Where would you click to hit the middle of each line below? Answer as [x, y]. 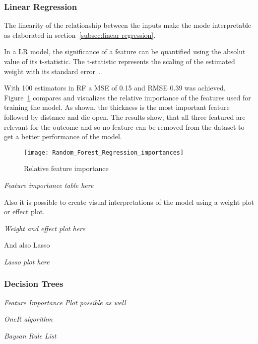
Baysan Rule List [30, 335]
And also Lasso [27, 245]
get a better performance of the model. [63, 136]
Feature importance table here [49, 185]
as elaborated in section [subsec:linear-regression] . [80, 35]
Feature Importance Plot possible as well [65, 302]
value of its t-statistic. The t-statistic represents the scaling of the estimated [120, 61]
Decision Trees [34, 284]
